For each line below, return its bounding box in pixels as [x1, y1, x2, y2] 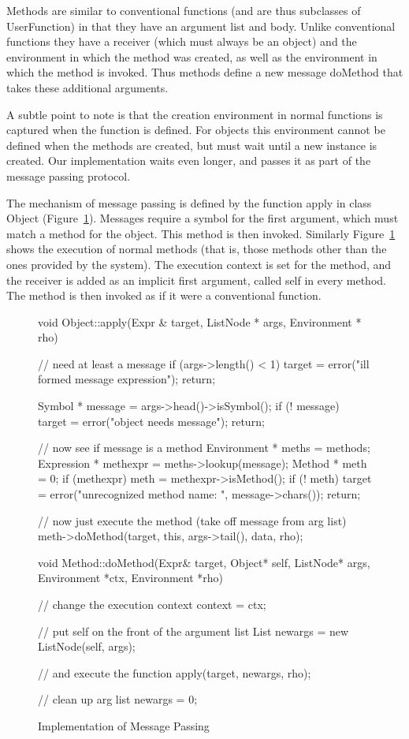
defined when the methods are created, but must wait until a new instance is [6, 136, 377, 153]
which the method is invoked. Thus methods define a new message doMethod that [6, 64, 403, 80]
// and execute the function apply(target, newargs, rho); [38, 664, 311, 681]
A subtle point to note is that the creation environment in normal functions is [6, 106, 383, 122]
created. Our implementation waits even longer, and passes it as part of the [6, 152, 371, 169]
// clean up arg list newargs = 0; [38, 691, 198, 707]
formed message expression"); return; [38, 371, 216, 387]
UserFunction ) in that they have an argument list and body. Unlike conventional [6, 17, 396, 34]
